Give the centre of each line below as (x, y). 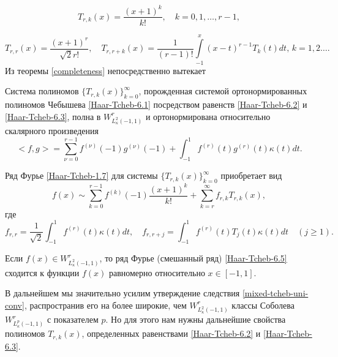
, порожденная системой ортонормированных (223, 91)
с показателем (73, 319)
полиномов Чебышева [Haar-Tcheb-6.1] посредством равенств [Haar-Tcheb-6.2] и (156, 104)
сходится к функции (42, 272)
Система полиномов (42, 91)
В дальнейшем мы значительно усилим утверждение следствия (122, 293)
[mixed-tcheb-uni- (275, 293)
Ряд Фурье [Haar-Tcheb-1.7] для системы (81, 175)
